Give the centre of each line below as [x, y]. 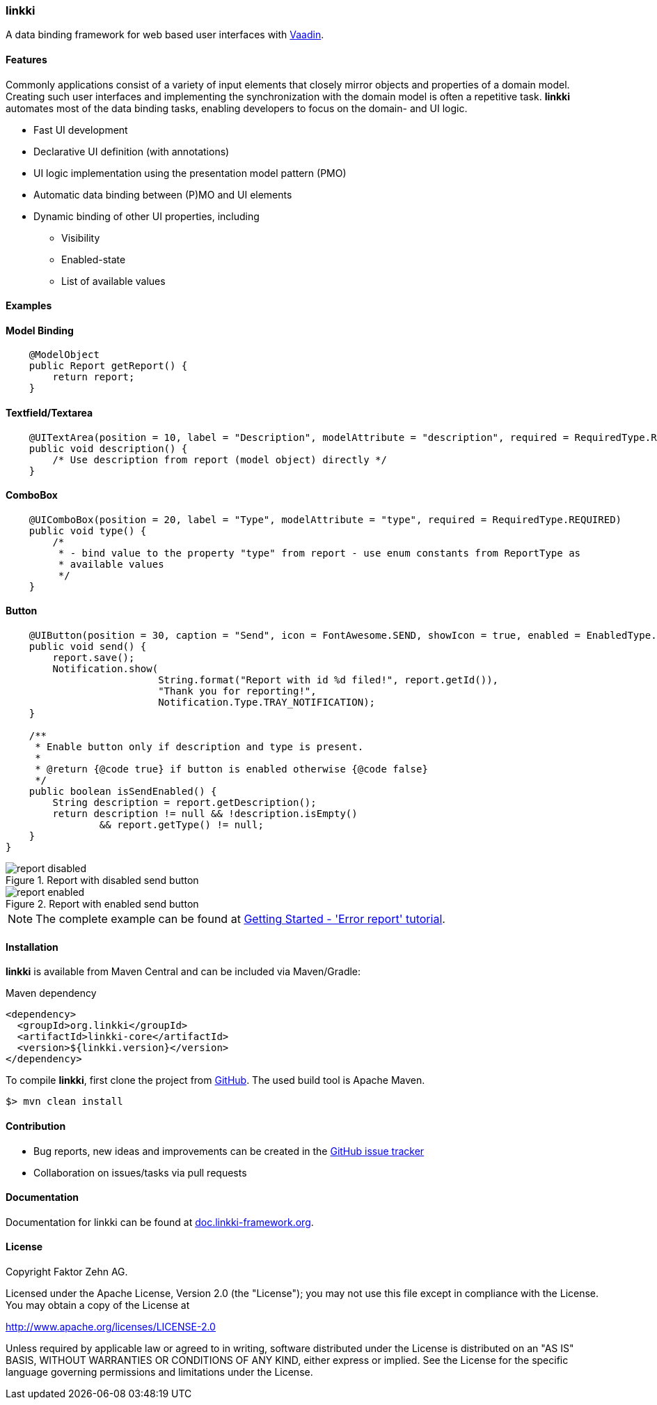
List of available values [113, 281]
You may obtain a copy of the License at [98, 1305]
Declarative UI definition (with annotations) [132, 151]
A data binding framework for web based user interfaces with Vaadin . [165, 35]
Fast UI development [81, 130]
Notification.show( [105, 669]
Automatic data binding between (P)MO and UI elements [163, 194]
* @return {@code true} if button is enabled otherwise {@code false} [231, 769]
